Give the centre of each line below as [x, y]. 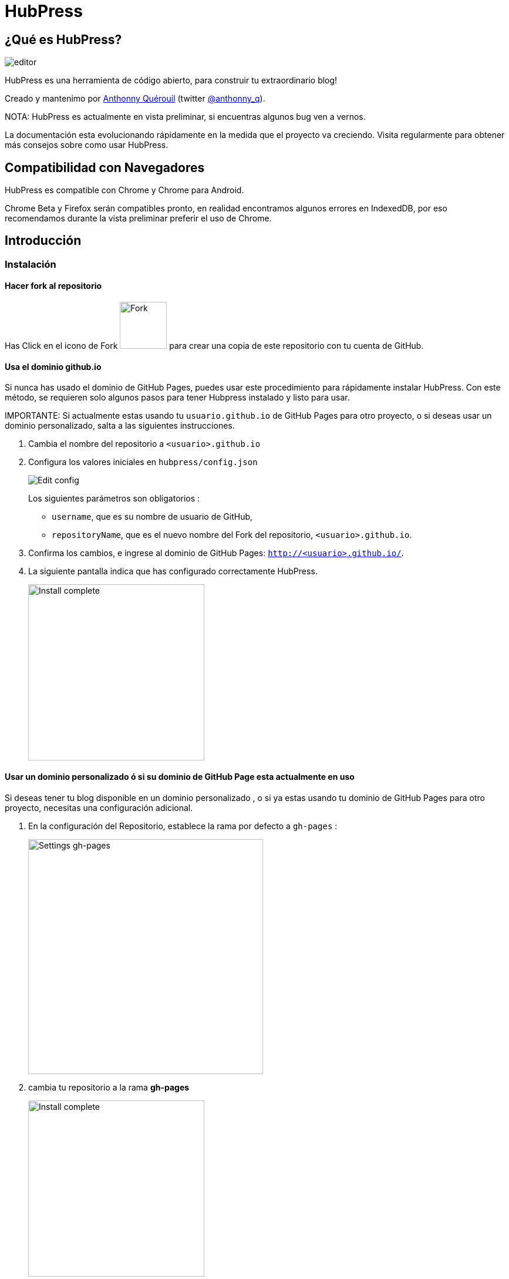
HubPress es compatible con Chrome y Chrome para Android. [124, 190]
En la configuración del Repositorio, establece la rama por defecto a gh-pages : [183, 826]
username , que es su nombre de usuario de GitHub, [152, 517]
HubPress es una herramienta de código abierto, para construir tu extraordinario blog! [171, 80]
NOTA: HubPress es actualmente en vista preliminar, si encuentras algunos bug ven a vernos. [185, 117]
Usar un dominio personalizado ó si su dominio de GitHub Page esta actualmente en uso [180, 776]
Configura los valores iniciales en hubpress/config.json [143, 462]
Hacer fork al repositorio [53, 286]
